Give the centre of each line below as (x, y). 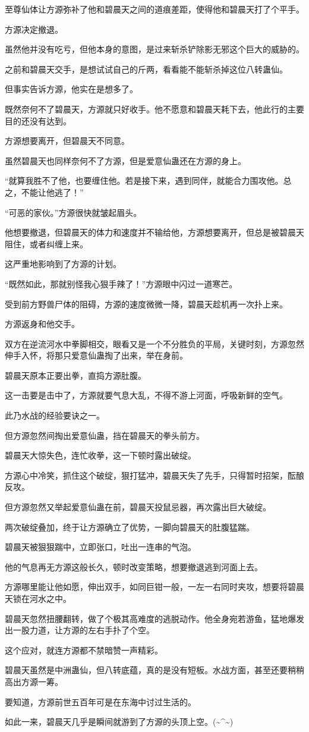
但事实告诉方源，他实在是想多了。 (71, 89)
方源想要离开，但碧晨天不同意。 (67, 141)
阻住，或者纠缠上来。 (46, 244)
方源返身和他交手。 (42, 324)
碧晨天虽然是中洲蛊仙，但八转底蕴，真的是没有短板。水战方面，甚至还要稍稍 (154, 670)
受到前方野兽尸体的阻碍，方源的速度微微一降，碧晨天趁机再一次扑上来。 (146, 304)
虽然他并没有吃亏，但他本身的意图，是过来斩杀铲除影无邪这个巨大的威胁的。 (154, 49)
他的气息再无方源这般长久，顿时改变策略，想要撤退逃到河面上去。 (134, 566)
